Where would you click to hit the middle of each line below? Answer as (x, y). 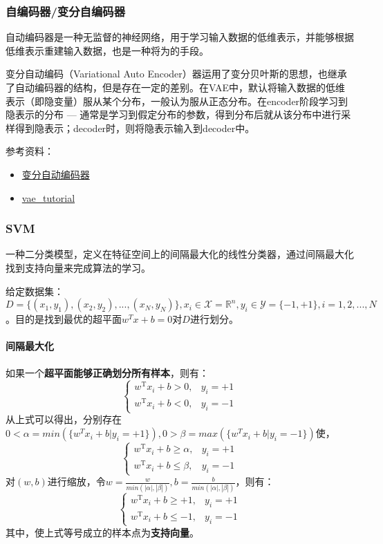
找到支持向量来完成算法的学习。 (78, 267)
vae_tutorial (48, 197)
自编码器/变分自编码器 (65, 11)
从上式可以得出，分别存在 (64, 419)
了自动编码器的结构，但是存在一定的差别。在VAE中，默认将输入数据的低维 (175, 87)
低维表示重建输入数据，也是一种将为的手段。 (107, 50)
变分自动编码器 (56, 174)
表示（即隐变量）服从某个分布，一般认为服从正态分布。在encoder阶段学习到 (177, 101)
